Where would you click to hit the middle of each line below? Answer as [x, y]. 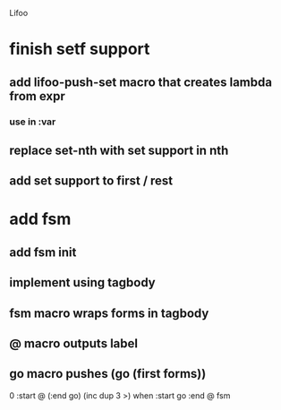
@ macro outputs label [74, 344]
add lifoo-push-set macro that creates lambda [141, 82]
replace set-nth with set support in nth [119, 150]
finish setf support [80, 49]
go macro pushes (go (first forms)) [108, 374]
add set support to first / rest [91, 181]
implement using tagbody [83, 282]
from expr [37, 96]
